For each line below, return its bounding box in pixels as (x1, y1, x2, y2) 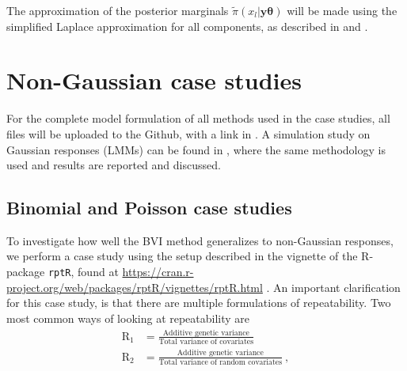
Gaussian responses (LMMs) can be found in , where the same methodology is (6, 141, 386, 157)
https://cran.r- (122, 263, 194, 280)
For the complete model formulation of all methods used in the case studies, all (6, 110, 390, 127)
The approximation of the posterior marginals (6, 2, 229, 18)
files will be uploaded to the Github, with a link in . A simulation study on (6, 125, 371, 142)
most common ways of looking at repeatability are (6, 309, 250, 326)
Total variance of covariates (158, 338, 254, 346)
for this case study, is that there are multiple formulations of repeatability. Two (6, 294, 391, 311)
